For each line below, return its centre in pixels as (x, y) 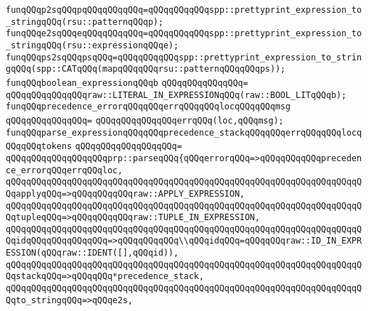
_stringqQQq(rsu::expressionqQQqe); (92, 45)
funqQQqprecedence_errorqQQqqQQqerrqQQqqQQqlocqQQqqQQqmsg (148, 107)
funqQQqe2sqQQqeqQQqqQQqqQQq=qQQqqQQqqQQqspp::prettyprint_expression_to (184, 34)
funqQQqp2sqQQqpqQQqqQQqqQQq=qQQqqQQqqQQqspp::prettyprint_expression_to (184, 10)
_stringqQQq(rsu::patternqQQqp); (85, 22)
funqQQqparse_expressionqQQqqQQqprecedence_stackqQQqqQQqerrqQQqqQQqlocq (184, 132)
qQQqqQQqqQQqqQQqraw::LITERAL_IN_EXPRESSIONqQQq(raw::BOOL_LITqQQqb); (176, 95)
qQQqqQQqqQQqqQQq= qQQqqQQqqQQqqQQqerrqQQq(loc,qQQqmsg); (145, 120)
